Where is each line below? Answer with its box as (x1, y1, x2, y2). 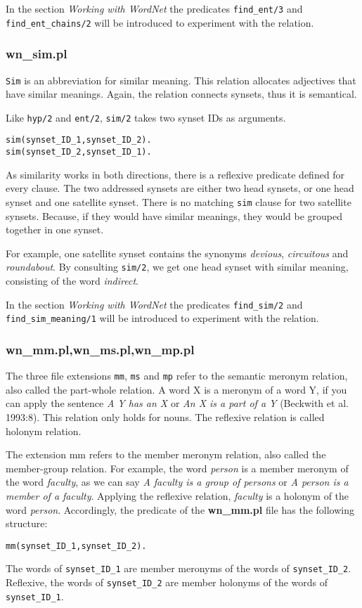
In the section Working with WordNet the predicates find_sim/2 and (6, 297, 303, 311)
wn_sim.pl (6, 45, 67, 63)
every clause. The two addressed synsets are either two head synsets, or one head (6, 181, 354, 195)
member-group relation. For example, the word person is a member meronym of (6, 460, 349, 475)
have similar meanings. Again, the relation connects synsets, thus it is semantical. (6, 86, 357, 101)
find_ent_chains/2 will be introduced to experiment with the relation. (6, 15, 314, 30)
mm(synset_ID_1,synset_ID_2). (6, 541, 147, 551)
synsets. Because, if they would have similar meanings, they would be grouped (6, 208, 343, 223)
